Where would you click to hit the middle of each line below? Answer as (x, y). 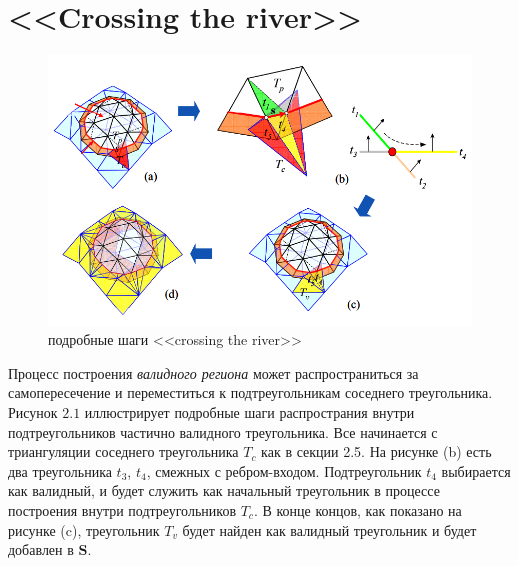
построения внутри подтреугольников (122, 509)
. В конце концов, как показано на (357, 509)
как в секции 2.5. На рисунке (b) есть (376, 451)
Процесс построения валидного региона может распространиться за (213, 372)
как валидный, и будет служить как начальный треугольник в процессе (224, 490)
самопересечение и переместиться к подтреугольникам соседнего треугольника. (250, 392)
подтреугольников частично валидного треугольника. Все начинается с (223, 431)
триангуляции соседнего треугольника (123, 451)
